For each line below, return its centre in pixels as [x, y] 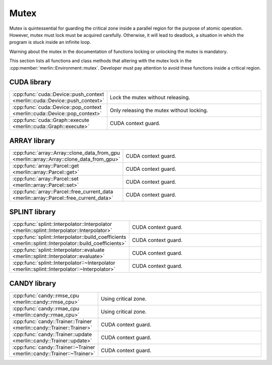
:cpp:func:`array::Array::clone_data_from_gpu [66, 153]
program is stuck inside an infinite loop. [50, 42]
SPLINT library [32, 212]
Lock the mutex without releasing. [150, 97]
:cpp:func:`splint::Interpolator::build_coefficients [69, 237]
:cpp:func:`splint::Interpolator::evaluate [58, 250]
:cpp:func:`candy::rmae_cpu [46, 309]
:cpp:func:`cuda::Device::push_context [58, 94]
